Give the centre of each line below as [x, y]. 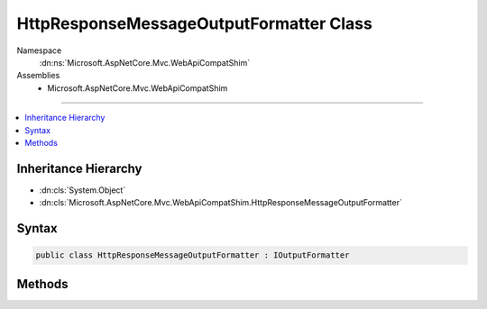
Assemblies [38, 76]
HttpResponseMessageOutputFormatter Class [195, 23]
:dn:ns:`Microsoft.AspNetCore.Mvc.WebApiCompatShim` [145, 62]
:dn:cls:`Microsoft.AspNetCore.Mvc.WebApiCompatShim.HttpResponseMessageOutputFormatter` [221, 203]
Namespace [39, 50]
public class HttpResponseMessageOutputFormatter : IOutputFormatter [193, 255]
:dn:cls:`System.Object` [83, 190]
